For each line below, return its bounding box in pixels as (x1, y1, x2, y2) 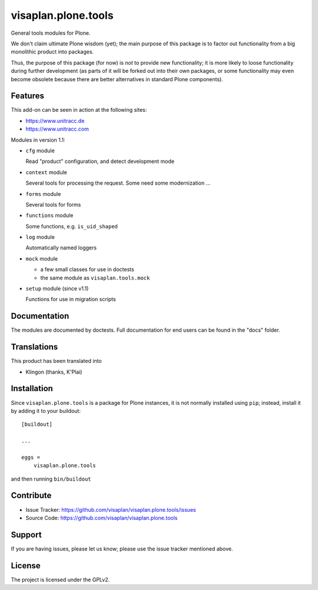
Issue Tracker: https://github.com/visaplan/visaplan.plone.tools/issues (25, 506, 197, 513)
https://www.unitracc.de (25, 117, 85, 124)
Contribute (11, 491, 52, 501)
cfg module (25, 147, 55, 154)
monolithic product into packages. (11, 48, 94, 55)
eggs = (21, 454, 41, 461)
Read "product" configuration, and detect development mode (25, 158, 175, 165)
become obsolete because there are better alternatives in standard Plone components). (11, 75, 224, 82)
